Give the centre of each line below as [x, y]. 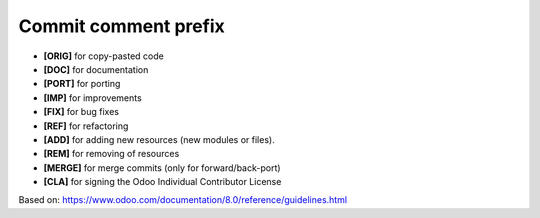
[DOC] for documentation [96, 69]
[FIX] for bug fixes [81, 112]
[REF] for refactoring [86, 126]
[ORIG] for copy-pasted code [103, 56]
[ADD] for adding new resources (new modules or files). [159, 139]
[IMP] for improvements [92, 97]
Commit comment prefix [121, 26]
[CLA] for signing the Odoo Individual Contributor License [162, 182]
